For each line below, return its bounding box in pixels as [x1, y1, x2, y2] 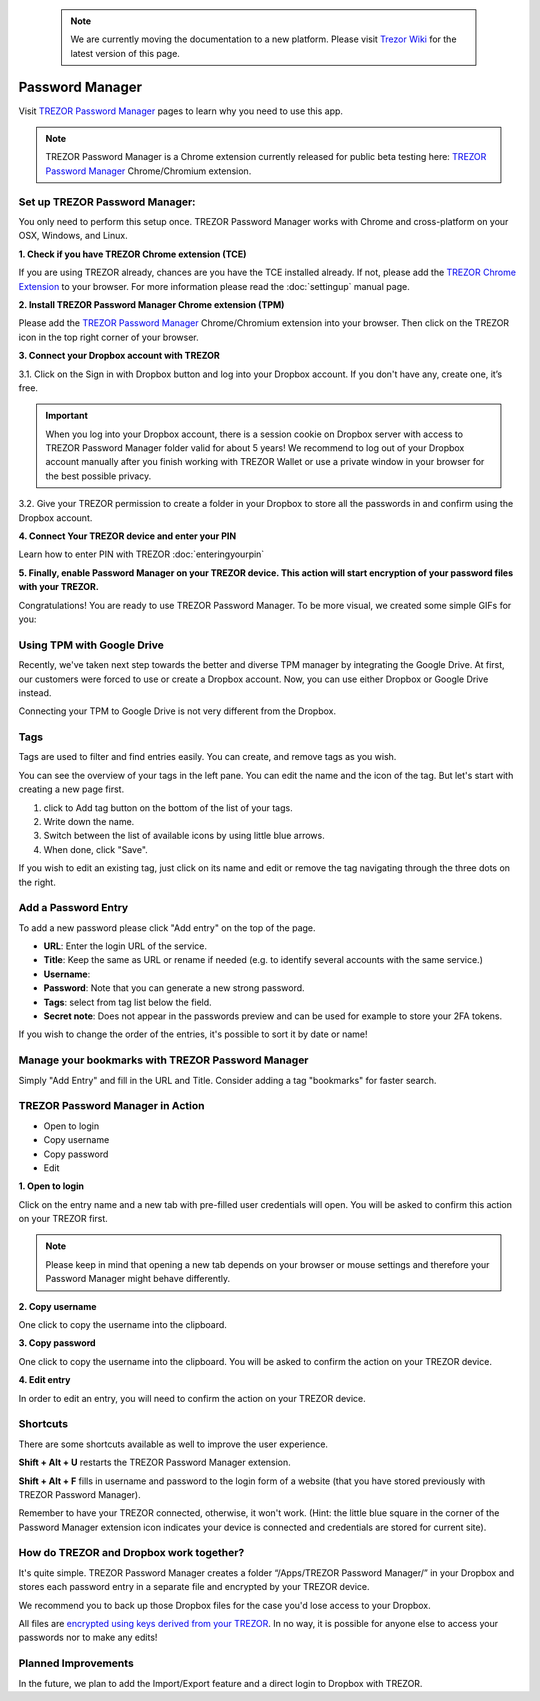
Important [45, 410, 89, 422]
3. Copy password [18, 1337, 96, 1349]
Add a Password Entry [18, 901, 129, 915]
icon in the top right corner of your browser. [18, 331, 199, 343]
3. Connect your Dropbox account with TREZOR [18, 350, 220, 362]
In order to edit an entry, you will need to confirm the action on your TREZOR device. [18, 1392, 366, 1404]
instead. [18, 686, 52, 699]
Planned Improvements [18, 1656, 134, 1670]
